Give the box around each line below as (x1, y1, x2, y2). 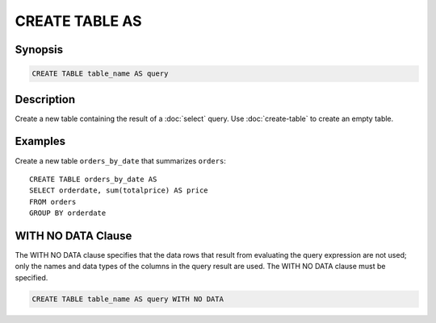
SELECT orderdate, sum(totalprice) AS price (29, 186, 209, 195)
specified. (15, 272, 48, 282)
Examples (15, 135, 66, 148)
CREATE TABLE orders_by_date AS (29, 174, 157, 184)
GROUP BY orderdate (29, 209, 107, 217)
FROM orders (29, 197, 77, 206)
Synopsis (15, 43, 64, 56)
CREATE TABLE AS (15, 12, 142, 30)
